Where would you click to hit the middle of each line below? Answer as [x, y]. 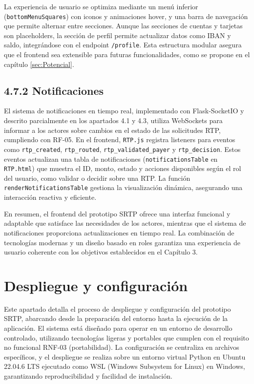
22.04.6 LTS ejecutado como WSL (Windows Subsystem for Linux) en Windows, [125, 366]
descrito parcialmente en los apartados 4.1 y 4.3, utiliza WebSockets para [113, 120]
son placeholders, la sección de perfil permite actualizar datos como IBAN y [117, 35]
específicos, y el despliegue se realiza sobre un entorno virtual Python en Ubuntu [125, 356]
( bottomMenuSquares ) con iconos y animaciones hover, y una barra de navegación [126, 16]
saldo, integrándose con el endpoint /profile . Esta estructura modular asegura [123, 45]
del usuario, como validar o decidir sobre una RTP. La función [97, 178]
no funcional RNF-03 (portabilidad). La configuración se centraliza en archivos [122, 347]
